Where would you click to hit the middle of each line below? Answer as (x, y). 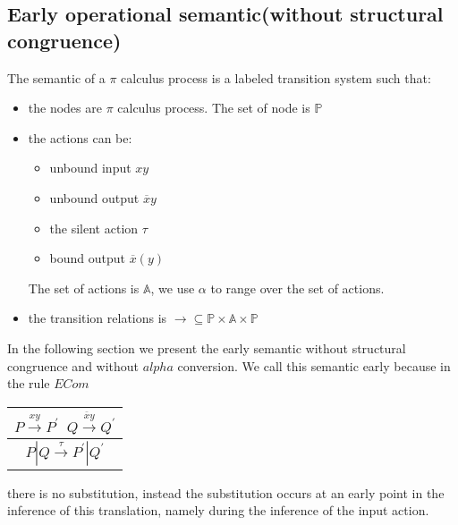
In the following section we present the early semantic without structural (207, 347)
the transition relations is (98, 318)
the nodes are (65, 108)
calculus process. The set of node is (214, 108)
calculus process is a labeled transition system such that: (276, 77)
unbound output (94, 197)
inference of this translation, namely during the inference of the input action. (218, 510)
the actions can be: (80, 137)
